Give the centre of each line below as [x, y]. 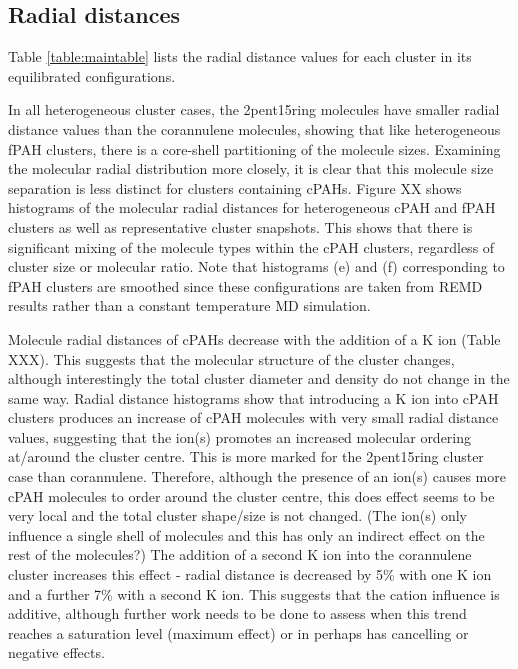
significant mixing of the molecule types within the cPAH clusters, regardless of [251, 246]
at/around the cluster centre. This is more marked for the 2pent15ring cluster [246, 456]
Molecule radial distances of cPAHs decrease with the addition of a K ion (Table [254, 338]
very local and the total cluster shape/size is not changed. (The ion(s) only [237, 515]
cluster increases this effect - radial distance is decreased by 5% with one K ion [250, 574]
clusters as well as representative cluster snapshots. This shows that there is [240, 226]
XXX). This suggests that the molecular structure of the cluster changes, [231, 358]
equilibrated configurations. [92, 75]
